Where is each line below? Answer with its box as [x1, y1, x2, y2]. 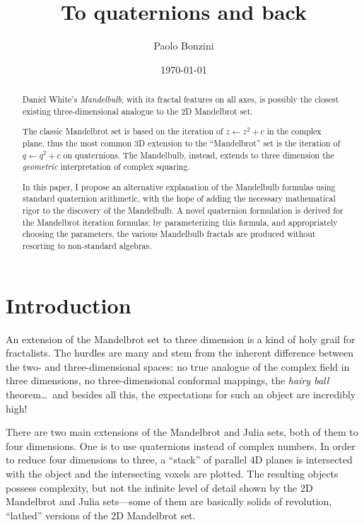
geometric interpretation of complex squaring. [22, 161, 190, 173]
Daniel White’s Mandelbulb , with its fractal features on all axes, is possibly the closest [22, 93, 339, 105]
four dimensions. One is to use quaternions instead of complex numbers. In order [6, 438, 356, 453]
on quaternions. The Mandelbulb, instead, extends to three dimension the [63, 149, 334, 161]
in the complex [266, 125, 322, 137]
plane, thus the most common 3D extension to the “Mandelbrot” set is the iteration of [22, 137, 341, 149]
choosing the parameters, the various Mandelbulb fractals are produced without [22, 228, 316, 240]
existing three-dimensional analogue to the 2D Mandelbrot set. [22, 105, 253, 117]
